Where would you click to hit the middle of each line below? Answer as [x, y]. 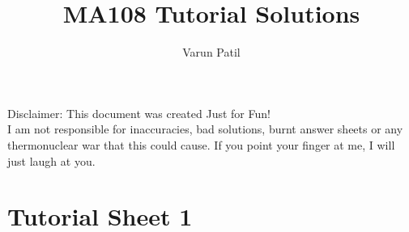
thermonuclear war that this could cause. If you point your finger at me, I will [201, 144]
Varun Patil [211, 52]
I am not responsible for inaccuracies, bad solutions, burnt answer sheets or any [205, 129]
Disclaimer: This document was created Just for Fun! [139, 113]
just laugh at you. [51, 160]
